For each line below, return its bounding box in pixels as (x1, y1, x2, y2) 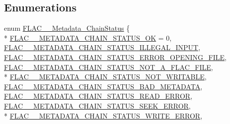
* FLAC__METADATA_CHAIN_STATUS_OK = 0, (4, 32, 172, 43)
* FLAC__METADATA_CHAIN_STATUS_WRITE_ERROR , (4, 110, 203, 121)
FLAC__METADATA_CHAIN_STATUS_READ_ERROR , (4, 91, 193, 101)
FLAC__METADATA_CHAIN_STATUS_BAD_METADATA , (4, 81, 203, 91)
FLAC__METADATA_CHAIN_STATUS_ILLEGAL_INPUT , (4, 42, 201, 53)
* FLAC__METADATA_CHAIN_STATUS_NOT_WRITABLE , (4, 71, 207, 82)
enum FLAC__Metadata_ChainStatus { (4, 23, 130, 33)
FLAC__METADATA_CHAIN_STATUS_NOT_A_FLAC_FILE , (4, 62, 213, 72)
